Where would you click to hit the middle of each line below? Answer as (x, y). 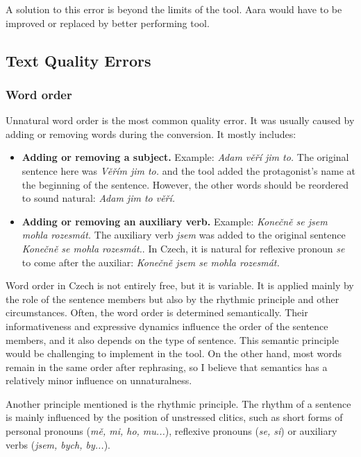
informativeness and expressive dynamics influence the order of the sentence (167, 326)
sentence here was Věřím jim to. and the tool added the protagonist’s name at (188, 170)
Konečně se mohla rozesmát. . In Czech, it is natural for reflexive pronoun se (183, 248)
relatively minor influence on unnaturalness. (99, 380)
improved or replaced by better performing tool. (108, 23)
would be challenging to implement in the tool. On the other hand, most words (174, 353)
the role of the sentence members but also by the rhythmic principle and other (173, 299)
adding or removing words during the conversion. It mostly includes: (151, 133)
